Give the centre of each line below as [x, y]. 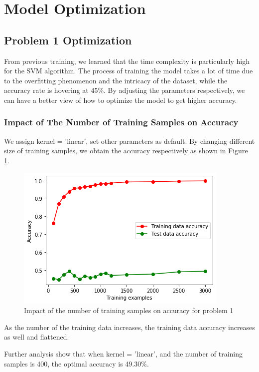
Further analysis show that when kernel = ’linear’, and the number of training [124, 353]
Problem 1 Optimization [68, 40]
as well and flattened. [37, 337]
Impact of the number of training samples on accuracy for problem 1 [129, 310]
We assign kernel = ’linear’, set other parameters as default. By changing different [129, 141]
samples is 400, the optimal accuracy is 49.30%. [76, 363]
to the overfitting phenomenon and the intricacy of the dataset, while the [116, 80]
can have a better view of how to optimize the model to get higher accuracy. [121, 100]
